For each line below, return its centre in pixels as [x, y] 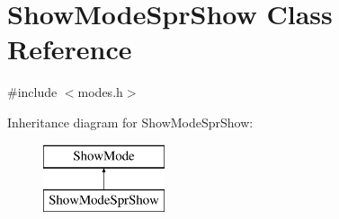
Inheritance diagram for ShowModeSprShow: [130, 122]
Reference [70, 49]
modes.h [100, 92]
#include [32, 92]
